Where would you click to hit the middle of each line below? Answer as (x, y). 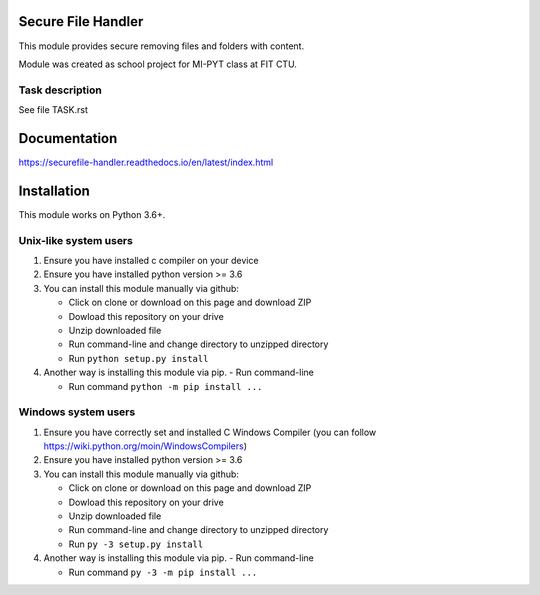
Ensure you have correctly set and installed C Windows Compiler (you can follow (210, 432)
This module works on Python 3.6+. (92, 214)
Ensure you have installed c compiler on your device (151, 260)
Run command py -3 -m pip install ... (163, 572)
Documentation (68, 138)
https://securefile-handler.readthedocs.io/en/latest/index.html (146, 162)
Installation (54, 190)
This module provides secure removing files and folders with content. (161, 46)
